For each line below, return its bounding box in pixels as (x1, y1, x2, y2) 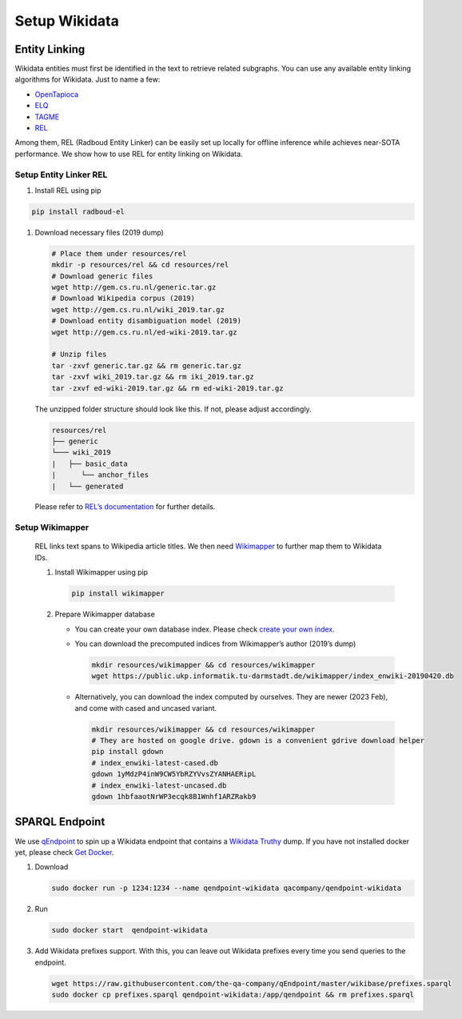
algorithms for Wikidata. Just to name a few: (14, 74, 161, 84)
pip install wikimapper (71, 589, 165, 598)
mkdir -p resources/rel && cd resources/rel (51, 260, 229, 270)
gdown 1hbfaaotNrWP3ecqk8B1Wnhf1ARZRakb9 (91, 792, 257, 801)
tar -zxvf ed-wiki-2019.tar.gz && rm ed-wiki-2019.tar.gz (51, 383, 284, 392)
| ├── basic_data (51, 459, 128, 468)
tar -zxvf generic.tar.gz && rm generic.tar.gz (51, 361, 241, 370)
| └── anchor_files (51, 471, 149, 479)
